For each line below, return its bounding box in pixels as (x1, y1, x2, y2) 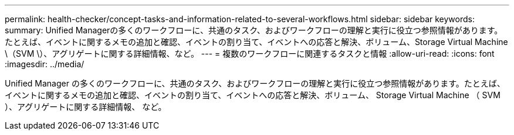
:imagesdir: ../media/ (5, 59, 84, 69)
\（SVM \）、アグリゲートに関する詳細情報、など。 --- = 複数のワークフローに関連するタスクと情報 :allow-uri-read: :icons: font (5, 49, 495, 58)
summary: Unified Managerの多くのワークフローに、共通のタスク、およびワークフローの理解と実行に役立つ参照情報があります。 (5, 25, 503, 35)
